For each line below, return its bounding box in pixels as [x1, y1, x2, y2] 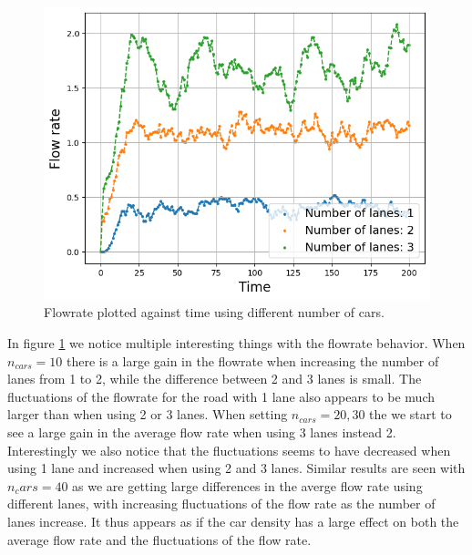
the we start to [369, 405, 452, 424]
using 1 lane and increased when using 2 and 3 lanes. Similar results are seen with [7, 458, 466, 478]
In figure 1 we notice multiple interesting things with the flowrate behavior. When [7, 334, 466, 353]
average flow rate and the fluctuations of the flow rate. [7, 529, 312, 549]
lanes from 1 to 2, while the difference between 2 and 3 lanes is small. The [7, 369, 422, 388]
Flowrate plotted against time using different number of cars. [44, 303, 385, 322]
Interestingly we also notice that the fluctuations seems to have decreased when [7, 440, 451, 459]
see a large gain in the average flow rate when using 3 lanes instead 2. [7, 423, 396, 442]
